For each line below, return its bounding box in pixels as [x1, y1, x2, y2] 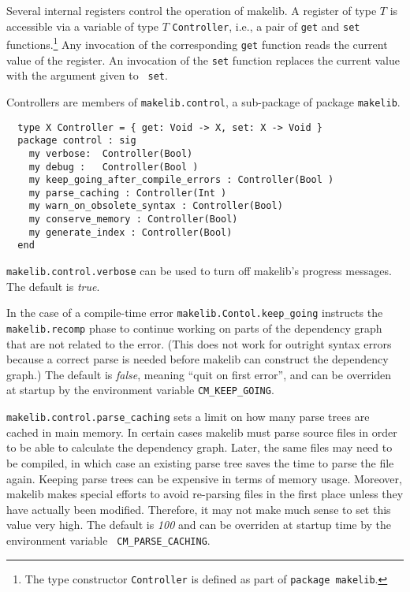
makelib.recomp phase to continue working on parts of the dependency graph [6, 320, 382, 336]
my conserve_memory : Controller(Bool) [28, 214, 238, 225]
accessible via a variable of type [6, 17, 159, 34]
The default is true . [6, 277, 100, 294]
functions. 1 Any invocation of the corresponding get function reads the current [6, 34, 388, 52]
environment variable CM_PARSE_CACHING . [6, 531, 211, 548]
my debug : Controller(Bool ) [28, 161, 199, 173]
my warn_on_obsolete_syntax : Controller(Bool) [28, 200, 283, 212]
